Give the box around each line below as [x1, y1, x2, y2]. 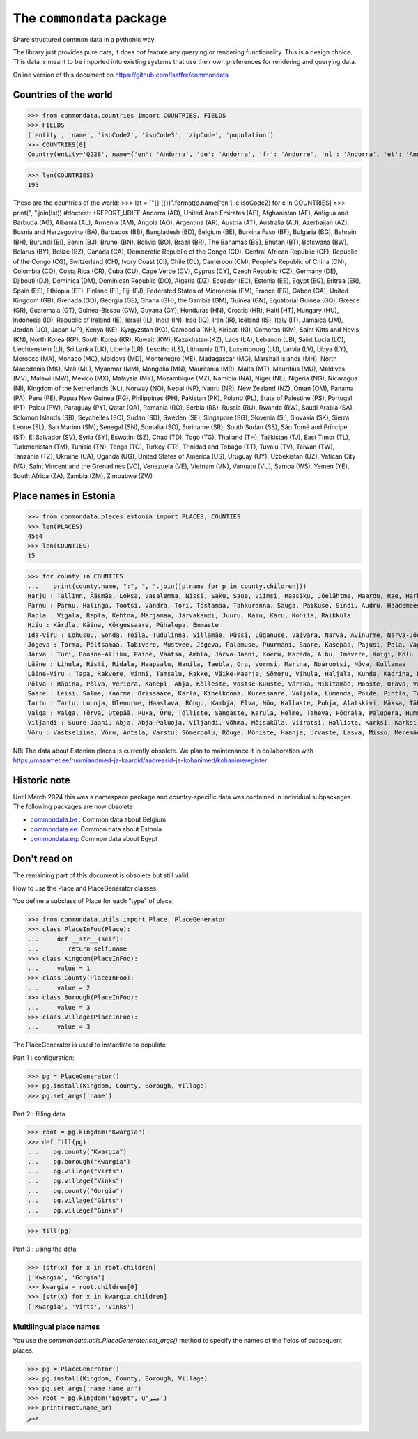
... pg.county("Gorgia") [27, 1187, 123, 1194]
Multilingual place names [13, 1322, 100, 1332]
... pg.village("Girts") [27, 1196, 123, 1205]
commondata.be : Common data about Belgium [30, 815, 167, 824]
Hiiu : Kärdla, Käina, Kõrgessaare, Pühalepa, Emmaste [27, 621, 219, 629]
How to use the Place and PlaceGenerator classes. [13, 884, 158, 892]
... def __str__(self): [27, 934, 123, 943]
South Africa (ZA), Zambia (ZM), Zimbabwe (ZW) [13, 472, 153, 480]
